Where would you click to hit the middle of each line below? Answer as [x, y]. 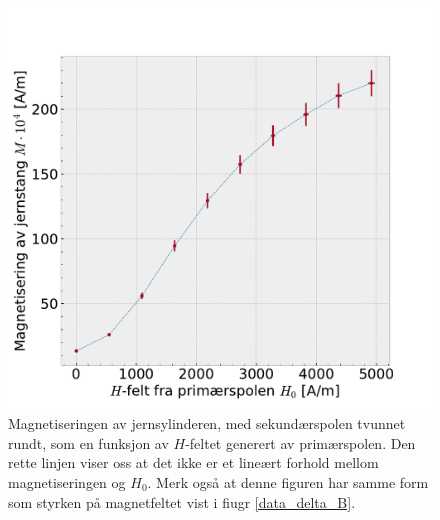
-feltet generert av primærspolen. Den [300, 442]
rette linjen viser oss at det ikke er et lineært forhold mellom [193, 462]
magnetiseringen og [67, 482]
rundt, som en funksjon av [88, 442]
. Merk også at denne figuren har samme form [288, 482]
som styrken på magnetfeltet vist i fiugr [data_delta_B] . [182, 501]
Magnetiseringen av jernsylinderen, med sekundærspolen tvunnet [207, 423]
